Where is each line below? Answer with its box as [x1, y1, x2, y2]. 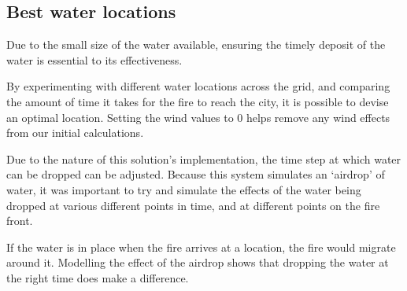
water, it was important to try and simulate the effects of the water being [6, 181, 361, 197]
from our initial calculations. [6, 124, 144, 141]
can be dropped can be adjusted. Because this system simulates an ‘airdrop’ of [6, 166, 385, 182]
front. [6, 212, 33, 229]
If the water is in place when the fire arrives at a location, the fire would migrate [6, 238, 396, 255]
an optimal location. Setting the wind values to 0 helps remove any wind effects [6, 109, 390, 125]
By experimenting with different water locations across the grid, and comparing [6, 78, 390, 94]
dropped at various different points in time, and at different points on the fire [6, 197, 380, 213]
